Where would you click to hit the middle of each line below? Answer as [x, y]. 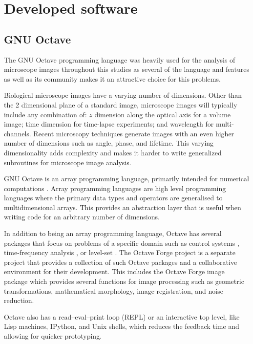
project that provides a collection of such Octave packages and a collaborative [121, 262]
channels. [18, 133]
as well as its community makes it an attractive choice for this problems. [112, 78]
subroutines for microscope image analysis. [68, 162]
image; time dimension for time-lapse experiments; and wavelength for [109, 124]
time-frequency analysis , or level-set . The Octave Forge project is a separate [120, 252]
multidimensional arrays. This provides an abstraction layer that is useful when [123, 207]
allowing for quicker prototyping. [53, 336]
